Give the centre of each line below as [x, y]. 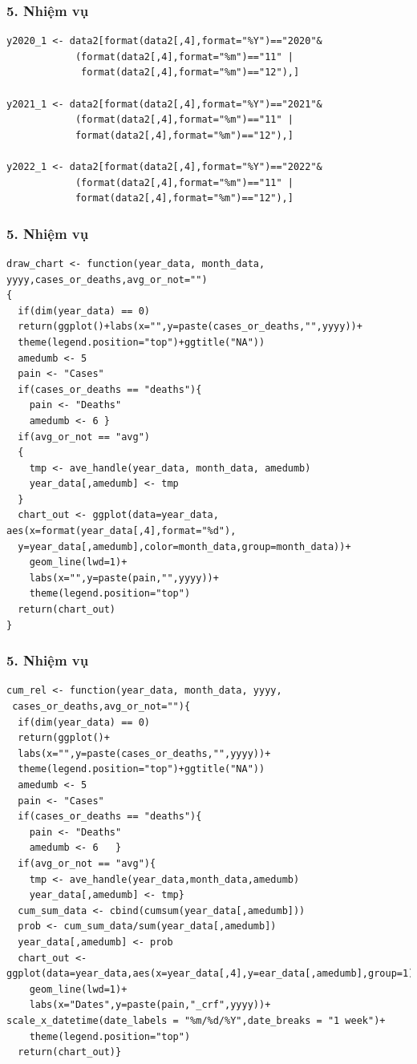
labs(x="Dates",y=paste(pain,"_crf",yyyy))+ [150, 1005]
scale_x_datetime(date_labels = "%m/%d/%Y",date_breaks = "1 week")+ [196, 1020]
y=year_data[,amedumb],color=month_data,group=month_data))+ [184, 546]
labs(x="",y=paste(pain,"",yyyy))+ [124, 578]
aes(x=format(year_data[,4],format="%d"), [121, 531]
